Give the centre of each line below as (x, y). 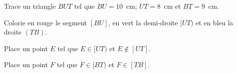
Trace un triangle (30, 6)
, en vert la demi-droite (143, 22)
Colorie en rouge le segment (46, 22)
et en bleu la (214, 22)
